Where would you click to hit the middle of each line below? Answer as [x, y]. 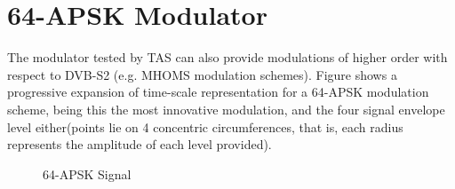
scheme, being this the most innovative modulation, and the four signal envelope [226, 109]
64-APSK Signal [87, 173]
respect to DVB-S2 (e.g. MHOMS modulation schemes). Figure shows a [202, 74]
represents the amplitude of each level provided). [140, 144]
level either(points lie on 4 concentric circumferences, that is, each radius [205, 126]
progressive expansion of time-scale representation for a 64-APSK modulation [218, 92]
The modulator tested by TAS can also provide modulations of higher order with [227, 57]
